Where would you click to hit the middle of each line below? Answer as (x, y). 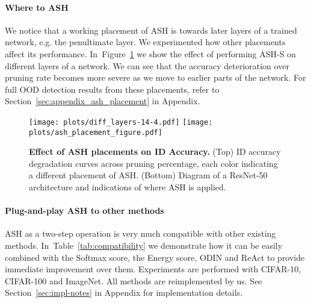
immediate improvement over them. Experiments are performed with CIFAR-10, (153, 269)
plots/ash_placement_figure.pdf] (96, 132)
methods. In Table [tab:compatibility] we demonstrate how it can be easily (144, 245)
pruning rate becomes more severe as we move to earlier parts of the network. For (155, 77)
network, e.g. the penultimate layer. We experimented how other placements (145, 42)
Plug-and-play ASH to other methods (85, 211)
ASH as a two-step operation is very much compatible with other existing (140, 233)
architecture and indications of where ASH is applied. (128, 187)
